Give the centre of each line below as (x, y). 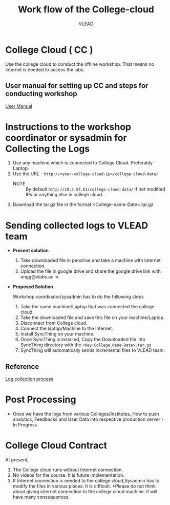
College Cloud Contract (56, 446)
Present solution (31, 251)
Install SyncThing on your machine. (57, 334)
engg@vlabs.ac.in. (40, 277)
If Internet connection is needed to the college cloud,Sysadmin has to (86, 481)
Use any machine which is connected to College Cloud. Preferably (82, 163)
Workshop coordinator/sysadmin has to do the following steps (78, 297)
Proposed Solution (33, 287)
